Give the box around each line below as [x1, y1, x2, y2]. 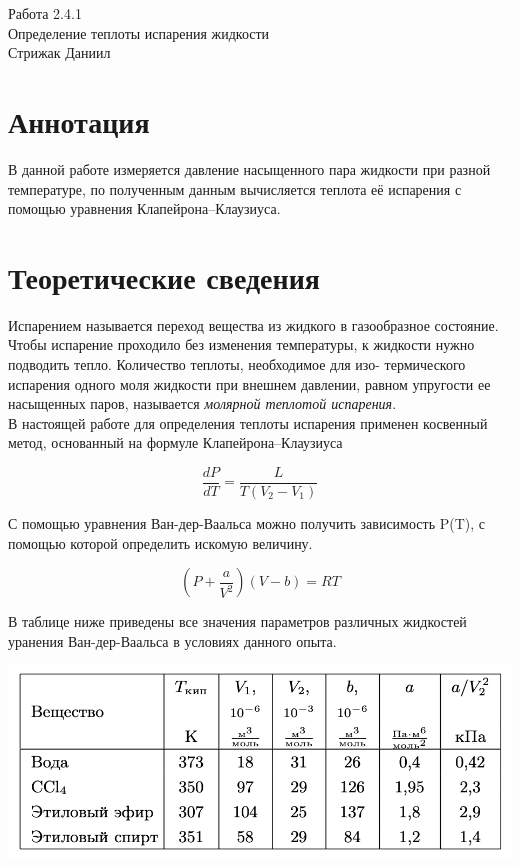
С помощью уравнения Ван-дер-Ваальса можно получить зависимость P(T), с [8, 513, 485, 534]
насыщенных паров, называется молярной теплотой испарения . [8, 393, 397, 414]
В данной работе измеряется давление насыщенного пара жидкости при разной [8, 158, 491, 179]
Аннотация [8, 100, 150, 141]
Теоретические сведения [8, 256, 320, 297]
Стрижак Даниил [8, 42, 111, 63]
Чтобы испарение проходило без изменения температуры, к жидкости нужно [8, 334, 475, 355]
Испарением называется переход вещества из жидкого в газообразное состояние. [8, 314, 499, 335]
